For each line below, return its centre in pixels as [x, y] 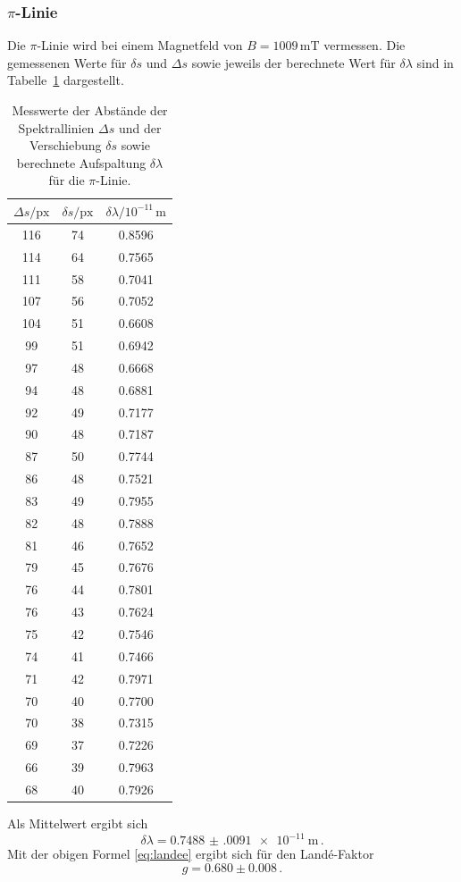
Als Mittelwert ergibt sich [78, 823]
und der [140, 127]
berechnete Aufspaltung [81, 162]
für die [67, 180]
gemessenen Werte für [67, 62]
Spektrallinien [56, 127]
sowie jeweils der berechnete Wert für [293, 62]
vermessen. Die [365, 45]
